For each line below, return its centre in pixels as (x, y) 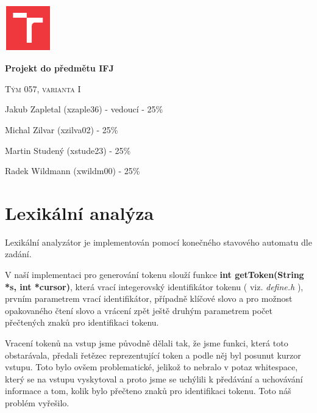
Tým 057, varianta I (43, 88)
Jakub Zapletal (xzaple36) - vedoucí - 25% (84, 109)
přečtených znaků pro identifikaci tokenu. (82, 322)
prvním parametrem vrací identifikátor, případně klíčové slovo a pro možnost (149, 298)
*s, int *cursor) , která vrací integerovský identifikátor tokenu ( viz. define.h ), (154, 286)
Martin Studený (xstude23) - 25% (68, 150)
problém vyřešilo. (37, 403)
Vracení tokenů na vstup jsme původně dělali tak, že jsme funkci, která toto (147, 343)
